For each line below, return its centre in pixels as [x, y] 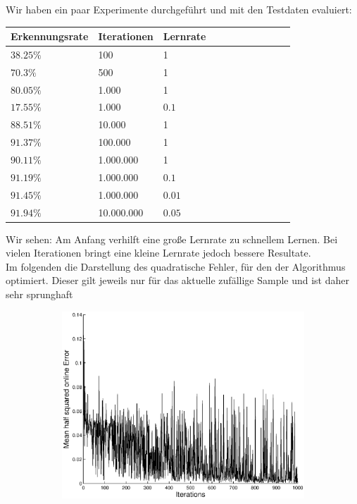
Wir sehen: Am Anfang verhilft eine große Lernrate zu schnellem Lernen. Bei [172, 239]
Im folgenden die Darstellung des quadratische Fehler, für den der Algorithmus [176, 266]
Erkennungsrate [50, 36]
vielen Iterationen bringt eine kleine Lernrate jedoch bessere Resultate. [158, 253]
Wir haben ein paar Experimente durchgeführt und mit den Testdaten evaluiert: [179, 9]
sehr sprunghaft [39, 294]
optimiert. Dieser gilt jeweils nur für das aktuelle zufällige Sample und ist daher [177, 280]
